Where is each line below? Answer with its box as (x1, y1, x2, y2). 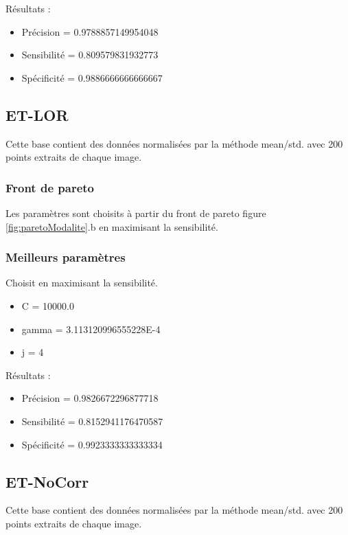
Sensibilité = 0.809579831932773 (21, 47, 159, 62)
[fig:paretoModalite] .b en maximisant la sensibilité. (5, 219, 218, 234)
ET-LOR (5, 104, 69, 125)
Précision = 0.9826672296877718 (21, 391, 159, 405)
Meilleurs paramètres (5, 249, 126, 266)
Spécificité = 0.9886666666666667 (21, 70, 163, 84)
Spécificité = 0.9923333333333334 (21, 437, 163, 451)
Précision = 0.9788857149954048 (21, 24, 159, 38)
